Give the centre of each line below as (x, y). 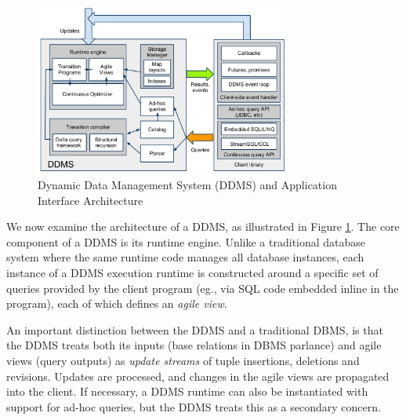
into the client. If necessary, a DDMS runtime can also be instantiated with (187, 391)
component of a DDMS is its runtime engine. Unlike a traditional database (186, 241)
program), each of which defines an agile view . (117, 303)
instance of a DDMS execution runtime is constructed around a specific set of (192, 273)
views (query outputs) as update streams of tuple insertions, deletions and (183, 360)
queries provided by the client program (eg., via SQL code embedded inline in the (203, 288)
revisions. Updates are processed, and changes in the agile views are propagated (198, 376)
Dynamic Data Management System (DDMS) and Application (187, 185)
